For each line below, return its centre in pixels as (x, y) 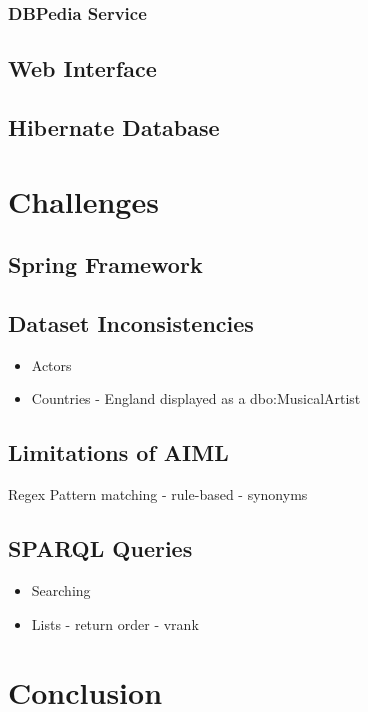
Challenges (83, 200)
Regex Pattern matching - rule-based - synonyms (158, 494)
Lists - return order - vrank (115, 623)
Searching (61, 589)
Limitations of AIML (118, 452)
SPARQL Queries (100, 548)
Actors (51, 364)
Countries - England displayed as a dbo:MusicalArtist (196, 398)
